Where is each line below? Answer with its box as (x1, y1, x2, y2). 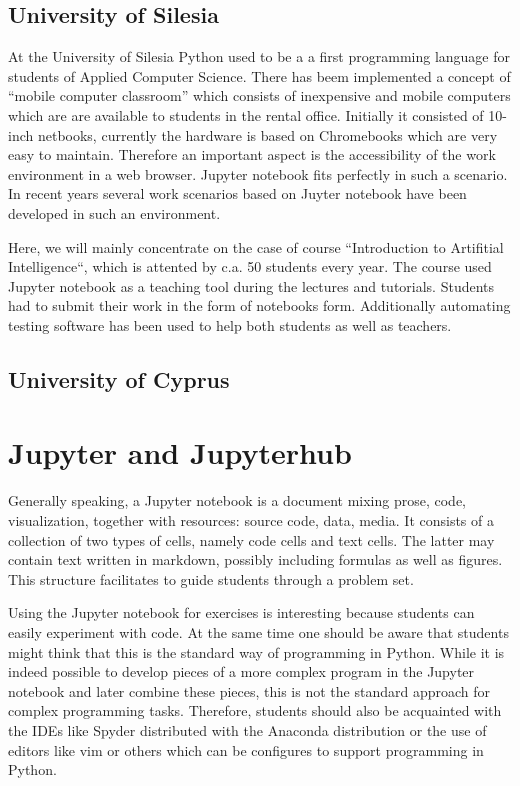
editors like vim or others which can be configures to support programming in (8, 739, 484, 760)
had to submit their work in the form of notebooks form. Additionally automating (8, 295, 511, 316)
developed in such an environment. (8, 202, 221, 223)
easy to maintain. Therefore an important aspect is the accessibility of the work (8, 144, 496, 165)
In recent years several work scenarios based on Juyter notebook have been (8, 183, 467, 204)
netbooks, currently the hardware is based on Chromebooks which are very (37, 124, 498, 145)
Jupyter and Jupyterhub (8, 432, 352, 473)
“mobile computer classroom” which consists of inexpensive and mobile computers (8, 85, 511, 106)
